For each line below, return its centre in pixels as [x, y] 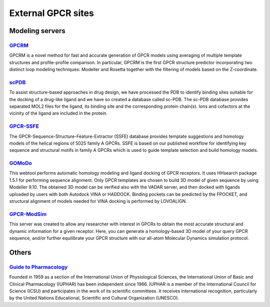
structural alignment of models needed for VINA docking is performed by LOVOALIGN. [98, 201]
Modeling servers [37, 31]
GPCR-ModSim [28, 214]
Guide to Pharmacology [38, 267]
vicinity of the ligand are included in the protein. [58, 113]
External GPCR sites [52, 13]
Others [20, 252]
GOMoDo [21, 163]
